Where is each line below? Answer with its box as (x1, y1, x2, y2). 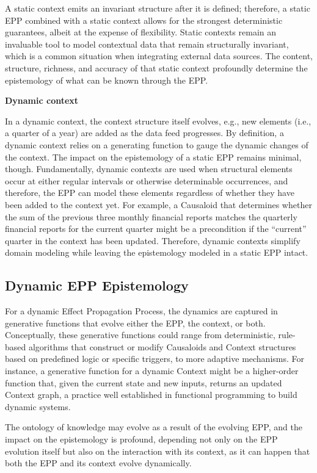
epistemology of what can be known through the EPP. (5, 73, 208, 86)
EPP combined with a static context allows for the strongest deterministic (5, 13, 283, 26)
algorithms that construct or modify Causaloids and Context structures (28, 340, 296, 353)
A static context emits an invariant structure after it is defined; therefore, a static (5, 2, 310, 14)
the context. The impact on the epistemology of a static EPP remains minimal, (5, 150, 302, 163)
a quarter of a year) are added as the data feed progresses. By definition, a (5, 126, 284, 139)
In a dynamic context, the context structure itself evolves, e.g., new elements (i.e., (5, 114, 312, 127)
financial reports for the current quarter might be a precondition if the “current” (5, 222, 307, 235)
